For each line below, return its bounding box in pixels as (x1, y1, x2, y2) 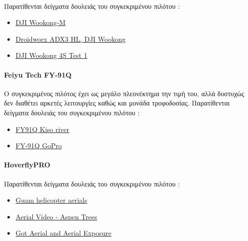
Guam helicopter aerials (15, 195, 87, 205)
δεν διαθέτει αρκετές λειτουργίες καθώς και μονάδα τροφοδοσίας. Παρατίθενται (4, 98, 230, 108)
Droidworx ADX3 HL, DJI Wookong (15, 33, 126, 44)
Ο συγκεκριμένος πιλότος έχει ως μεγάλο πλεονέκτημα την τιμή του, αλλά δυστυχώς (4, 88, 245, 98)
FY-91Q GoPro (15, 140, 62, 151)
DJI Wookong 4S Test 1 (15, 50, 87, 60)
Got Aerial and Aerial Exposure (15, 228, 111, 238)
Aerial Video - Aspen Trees (15, 211, 97, 221)
